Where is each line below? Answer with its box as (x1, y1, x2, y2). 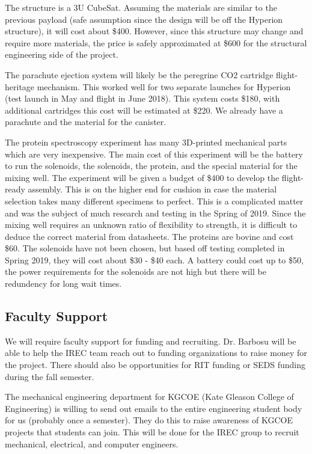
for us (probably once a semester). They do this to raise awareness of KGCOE (5, 414, 293, 426)
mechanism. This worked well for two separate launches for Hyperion (37, 80, 291, 93)
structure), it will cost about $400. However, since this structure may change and (5, 25, 304, 37)
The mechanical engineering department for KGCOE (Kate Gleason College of (5, 390, 294, 403)
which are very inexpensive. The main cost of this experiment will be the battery (5, 147, 303, 160)
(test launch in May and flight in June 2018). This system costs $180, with (5, 92, 280, 105)
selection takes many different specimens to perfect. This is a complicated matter (5, 194, 304, 207)
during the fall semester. (5, 370, 94, 382)
